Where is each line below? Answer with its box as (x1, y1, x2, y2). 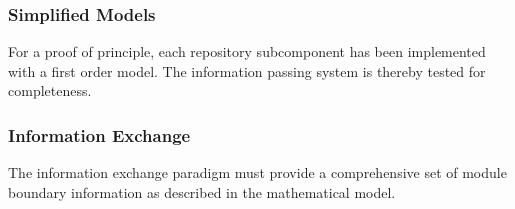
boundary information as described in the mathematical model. (8, 181, 396, 202)
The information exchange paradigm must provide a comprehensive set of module (8, 162, 507, 183)
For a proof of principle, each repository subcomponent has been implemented (8, 41, 486, 62)
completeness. (8, 80, 92, 101)
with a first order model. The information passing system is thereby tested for (8, 60, 486, 81)
